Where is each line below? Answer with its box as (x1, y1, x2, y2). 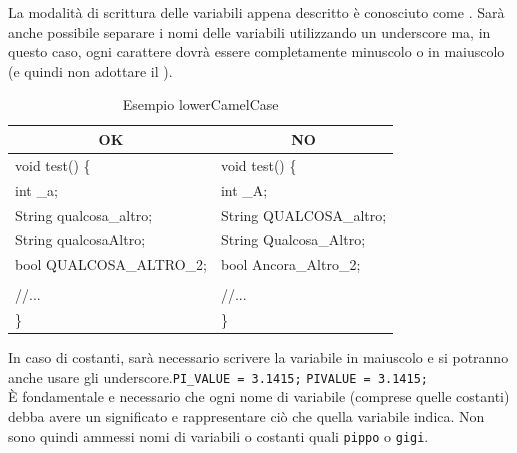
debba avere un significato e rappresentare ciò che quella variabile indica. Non (8, 406, 485, 427)
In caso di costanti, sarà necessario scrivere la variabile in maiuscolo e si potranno (8, 347, 509, 368)
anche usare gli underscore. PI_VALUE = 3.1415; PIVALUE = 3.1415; (8, 366, 428, 387)
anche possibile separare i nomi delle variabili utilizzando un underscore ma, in (8, 21, 491, 42)
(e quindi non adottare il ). (8, 60, 173, 81)
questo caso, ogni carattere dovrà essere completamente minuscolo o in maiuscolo (8, 41, 505, 62)
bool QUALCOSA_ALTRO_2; (15, 254, 207, 275)
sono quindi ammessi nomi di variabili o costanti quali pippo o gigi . (8, 425, 429, 446)
